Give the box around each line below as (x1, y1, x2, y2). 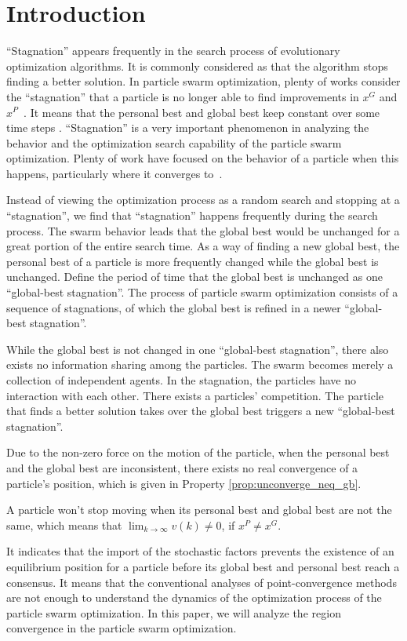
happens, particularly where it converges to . (6, 165, 223, 181)
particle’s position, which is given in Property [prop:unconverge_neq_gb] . (6, 475, 362, 491)
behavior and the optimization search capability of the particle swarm (6, 134, 342, 151)
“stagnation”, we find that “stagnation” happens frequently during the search (6, 207, 378, 224)
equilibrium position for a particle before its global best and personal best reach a (6, 558, 400, 574)
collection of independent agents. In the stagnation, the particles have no (6, 372, 356, 388)
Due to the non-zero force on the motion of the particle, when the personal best (6, 444, 390, 461)
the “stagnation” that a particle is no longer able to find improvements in (6, 88, 359, 104)
